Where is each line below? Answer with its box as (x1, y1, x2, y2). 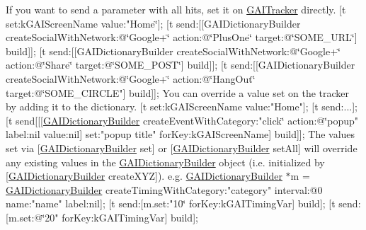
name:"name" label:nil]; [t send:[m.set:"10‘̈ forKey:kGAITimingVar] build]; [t (6, 196, 336, 211)
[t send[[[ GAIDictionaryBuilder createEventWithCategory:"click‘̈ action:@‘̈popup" (6, 113, 358, 127)
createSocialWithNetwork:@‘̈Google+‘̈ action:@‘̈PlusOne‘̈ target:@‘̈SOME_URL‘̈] (6, 30, 358, 45)
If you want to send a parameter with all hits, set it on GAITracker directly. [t (6, 2, 346, 16)
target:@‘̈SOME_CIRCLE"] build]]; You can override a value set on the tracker (6, 85, 350, 100)
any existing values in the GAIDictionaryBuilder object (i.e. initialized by (6, 154, 325, 169)
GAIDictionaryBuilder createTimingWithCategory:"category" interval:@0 (6, 182, 323, 197)
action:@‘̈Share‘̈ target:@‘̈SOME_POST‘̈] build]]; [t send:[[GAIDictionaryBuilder (6, 57, 355, 72)
